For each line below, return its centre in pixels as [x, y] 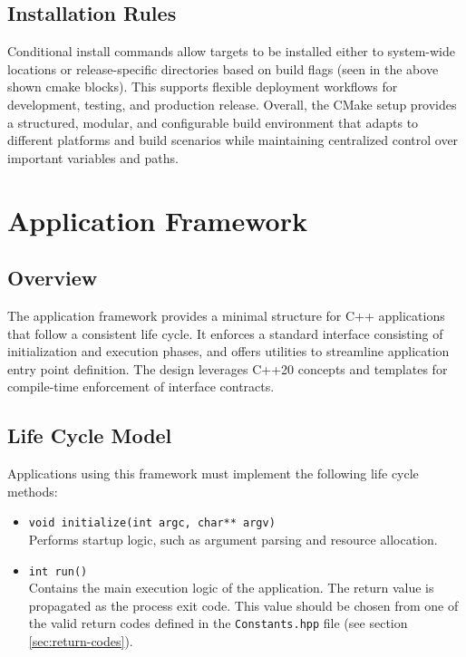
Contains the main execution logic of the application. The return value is [231, 588]
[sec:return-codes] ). [81, 641]
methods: [33, 491]
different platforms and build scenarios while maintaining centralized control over [233, 140]
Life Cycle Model [90, 435]
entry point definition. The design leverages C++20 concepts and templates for [228, 368]
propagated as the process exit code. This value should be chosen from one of [243, 605]
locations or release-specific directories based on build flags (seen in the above [223, 68]
